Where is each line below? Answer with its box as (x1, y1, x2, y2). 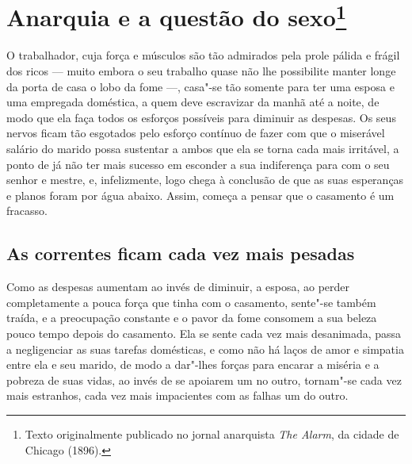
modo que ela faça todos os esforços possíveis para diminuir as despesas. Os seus (6, 109, 396, 125)
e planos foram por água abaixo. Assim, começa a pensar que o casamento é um (6, 186, 395, 203)
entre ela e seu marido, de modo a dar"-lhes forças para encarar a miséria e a (6, 356, 380, 373)
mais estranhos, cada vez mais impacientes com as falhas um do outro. (6, 387, 349, 404)
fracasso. (6, 202, 48, 219)
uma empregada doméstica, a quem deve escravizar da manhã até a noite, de (6, 94, 380, 110)
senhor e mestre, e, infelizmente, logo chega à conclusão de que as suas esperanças (6, 171, 404, 188)
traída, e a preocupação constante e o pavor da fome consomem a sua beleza (6, 309, 377, 326)
